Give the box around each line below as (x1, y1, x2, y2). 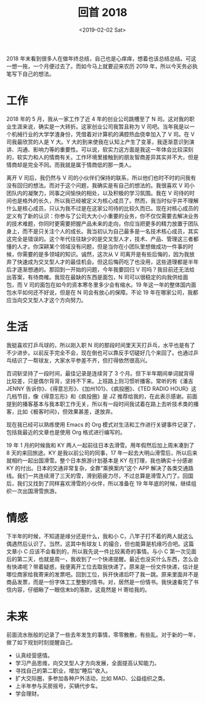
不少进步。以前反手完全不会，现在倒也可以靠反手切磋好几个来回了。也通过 (6, 349, 193, 356)
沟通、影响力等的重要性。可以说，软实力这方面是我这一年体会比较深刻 (16, 145, 193, 153)
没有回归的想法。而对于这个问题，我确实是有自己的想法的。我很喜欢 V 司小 (6, 182, 195, 189)
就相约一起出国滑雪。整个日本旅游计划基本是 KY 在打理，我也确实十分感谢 (6, 457, 193, 464)
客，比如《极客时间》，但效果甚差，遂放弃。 (6, 408, 116, 415)
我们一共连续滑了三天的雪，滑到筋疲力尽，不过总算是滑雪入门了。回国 (16, 472, 193, 479)
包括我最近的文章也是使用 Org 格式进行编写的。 (6, 429, 126, 436)
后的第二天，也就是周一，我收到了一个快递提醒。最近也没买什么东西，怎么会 (6, 555, 199, 562)
